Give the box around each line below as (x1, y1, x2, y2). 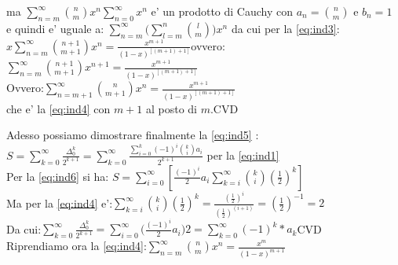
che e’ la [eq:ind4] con (6, 100, 111, 116)
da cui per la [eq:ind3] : (231, 20, 340, 36)
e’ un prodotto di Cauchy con (151, 3, 294, 19)
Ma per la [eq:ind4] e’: (6, 194, 113, 211)
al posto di (145, 100, 198, 116)
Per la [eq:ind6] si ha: (6, 167, 109, 184)
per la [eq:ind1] (206, 146, 279, 163)
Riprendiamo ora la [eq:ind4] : (6, 237, 147, 254)
